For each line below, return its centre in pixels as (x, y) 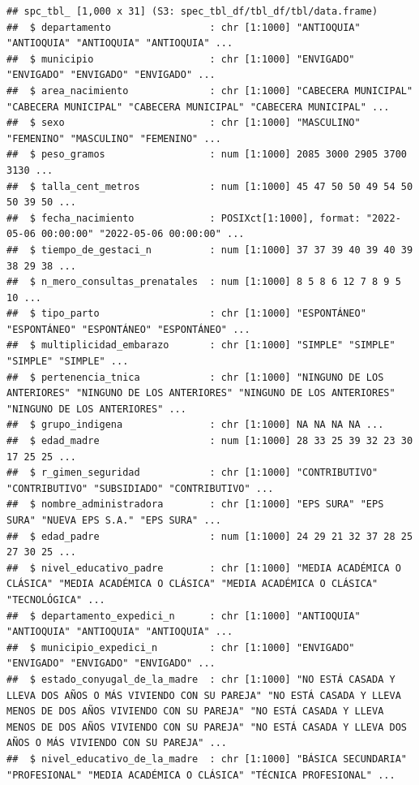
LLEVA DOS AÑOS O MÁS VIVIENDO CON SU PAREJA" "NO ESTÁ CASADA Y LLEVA (204, 695)
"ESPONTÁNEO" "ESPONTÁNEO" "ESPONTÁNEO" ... (128, 329)
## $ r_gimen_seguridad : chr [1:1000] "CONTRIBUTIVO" (192, 473)
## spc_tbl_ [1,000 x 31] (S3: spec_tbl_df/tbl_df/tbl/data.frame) (192, 11)
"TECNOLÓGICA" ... (56, 600)
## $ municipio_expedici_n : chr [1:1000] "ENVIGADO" (181, 647)
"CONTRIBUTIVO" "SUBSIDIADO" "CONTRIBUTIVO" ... (140, 488)
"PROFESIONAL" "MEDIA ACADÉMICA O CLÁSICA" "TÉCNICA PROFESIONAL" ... (201, 775)
